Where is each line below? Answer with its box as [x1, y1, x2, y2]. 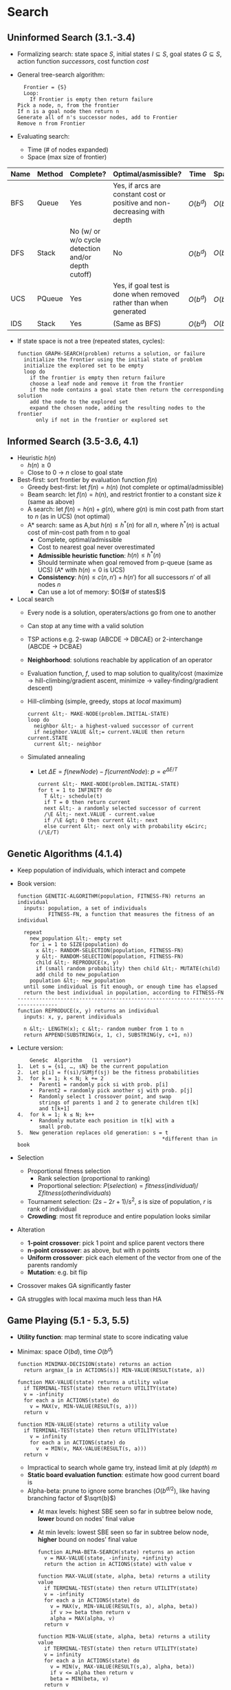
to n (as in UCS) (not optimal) [27, 512, 111, 521]
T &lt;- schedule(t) [43, 793, 103, 800]
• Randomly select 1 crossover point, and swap [30, 1093, 172, 1100]
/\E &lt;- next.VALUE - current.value [43, 811, 155, 818]
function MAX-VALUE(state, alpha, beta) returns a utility [37, 1573, 211, 1580]
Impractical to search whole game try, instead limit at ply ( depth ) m [27, 1463, 217, 1472]
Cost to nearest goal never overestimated [37, 543, 155, 551]
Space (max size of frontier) [27, 153, 107, 161]
